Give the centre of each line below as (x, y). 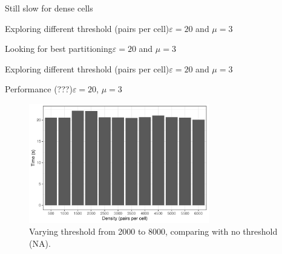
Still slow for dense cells (49, 8)
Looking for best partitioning (59, 49)
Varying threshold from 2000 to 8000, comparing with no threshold (153, 231)
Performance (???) (39, 89)
